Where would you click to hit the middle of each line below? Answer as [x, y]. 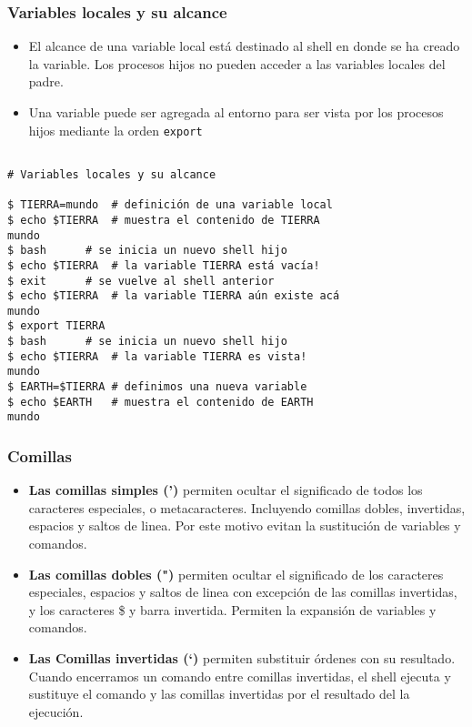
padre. [46, 81]
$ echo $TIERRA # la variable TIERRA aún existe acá [174, 296]
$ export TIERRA [56, 326]
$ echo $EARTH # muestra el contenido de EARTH [161, 402]
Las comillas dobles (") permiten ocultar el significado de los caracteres [236, 574]
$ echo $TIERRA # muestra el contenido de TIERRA [164, 220]
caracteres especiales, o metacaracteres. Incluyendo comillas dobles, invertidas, [247, 507]
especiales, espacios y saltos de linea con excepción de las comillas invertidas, [243, 592]
